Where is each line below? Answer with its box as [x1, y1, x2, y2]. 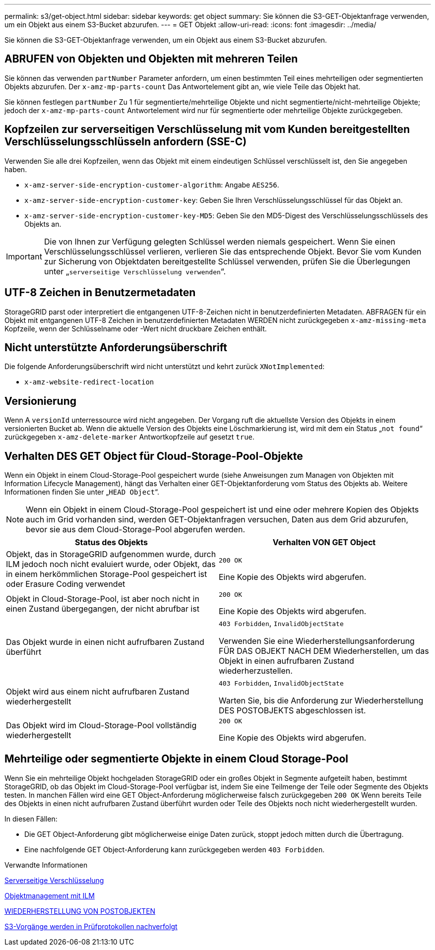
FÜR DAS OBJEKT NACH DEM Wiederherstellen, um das [219, 646, 429, 656]
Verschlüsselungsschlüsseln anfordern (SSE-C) [4, 135, 247, 148]
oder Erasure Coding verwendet [6, 579, 125, 589]
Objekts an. [24, 219, 62, 228]
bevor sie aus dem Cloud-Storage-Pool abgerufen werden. [26, 524, 245, 535]
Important [6, 251, 42, 261]
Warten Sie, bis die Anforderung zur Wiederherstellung [219, 696, 424, 706]
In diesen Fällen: [4, 814, 58, 823]
